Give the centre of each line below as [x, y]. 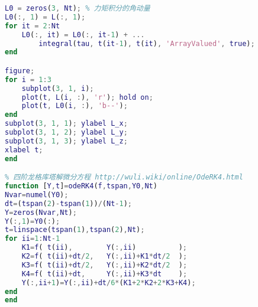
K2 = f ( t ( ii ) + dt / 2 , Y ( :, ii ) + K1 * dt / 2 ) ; [104, 257]
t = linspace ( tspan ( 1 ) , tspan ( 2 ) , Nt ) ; [75, 230]
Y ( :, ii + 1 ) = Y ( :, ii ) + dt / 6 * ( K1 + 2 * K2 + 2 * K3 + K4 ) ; [109, 282]
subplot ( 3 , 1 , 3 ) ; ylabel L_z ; [66, 141]
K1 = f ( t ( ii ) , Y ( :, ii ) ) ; [104, 248]
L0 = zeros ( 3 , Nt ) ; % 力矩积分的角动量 [78, 8]
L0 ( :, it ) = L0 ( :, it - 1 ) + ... [83, 35]
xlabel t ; [24, 150]
